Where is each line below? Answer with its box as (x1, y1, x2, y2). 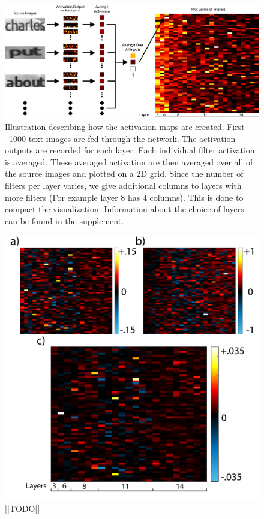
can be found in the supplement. (5, 214, 124, 227)
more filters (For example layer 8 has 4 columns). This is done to (5, 191, 244, 203)
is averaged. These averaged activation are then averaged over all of (5, 155, 253, 168)
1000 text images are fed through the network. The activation (8, 132, 236, 144)
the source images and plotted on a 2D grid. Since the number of (5, 167, 244, 180)
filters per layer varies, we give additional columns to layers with (5, 179, 242, 191)
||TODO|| (5, 502, 40, 514)
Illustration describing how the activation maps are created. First (5, 120, 245, 132)
